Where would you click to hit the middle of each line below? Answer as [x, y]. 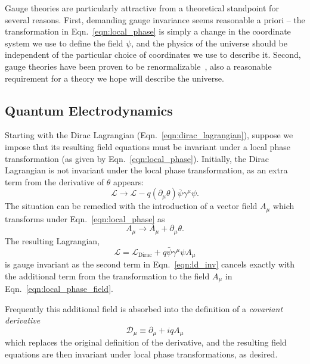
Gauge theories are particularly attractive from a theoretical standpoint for [142, 8]
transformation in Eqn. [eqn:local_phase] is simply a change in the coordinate [148, 31]
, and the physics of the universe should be [209, 43]
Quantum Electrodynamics [89, 110]
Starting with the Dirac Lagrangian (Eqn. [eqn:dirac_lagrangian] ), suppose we [149, 135]
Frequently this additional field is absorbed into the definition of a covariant [144, 308]
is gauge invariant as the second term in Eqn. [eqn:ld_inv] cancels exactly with [150, 264]
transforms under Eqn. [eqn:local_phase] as [85, 218]
